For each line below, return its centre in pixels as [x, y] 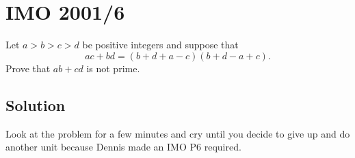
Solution [36, 105]
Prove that [28, 68]
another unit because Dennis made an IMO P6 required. [123, 147]
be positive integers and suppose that [160, 45]
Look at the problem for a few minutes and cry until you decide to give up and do [178, 133]
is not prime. [113, 68]
